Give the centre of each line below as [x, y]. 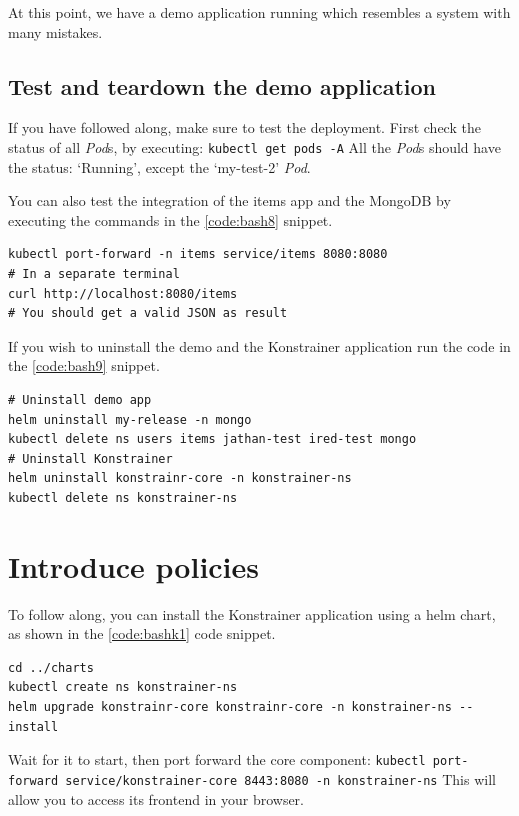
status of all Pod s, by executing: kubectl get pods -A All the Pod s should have [254, 146]
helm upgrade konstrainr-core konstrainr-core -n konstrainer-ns [230, 707]
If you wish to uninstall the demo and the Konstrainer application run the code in [259, 345]
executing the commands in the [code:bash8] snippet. [170, 219]
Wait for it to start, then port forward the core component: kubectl [217, 759]
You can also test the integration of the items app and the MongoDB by [229, 200]
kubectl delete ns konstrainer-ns [123, 497]
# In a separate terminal [94, 274]
